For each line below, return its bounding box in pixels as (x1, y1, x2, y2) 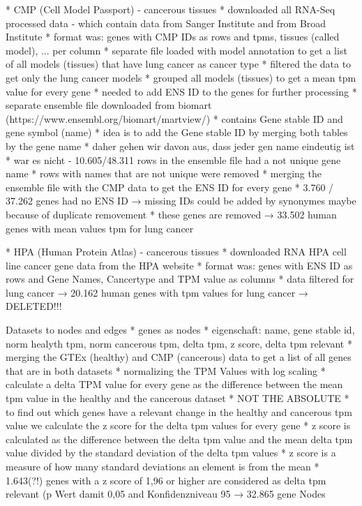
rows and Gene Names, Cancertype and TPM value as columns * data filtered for (6, 271, 354, 286)
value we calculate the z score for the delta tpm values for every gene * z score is (6, 418, 351, 433)
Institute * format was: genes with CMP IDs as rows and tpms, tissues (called (6, 29, 340, 44)
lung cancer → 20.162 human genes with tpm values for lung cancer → (6, 285, 308, 299)
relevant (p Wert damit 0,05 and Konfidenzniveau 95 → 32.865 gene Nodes (6, 486, 326, 501)
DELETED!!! (6, 299, 62, 313)
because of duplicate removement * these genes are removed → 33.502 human (6, 207, 337, 221)
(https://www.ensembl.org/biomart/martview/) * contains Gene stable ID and (6, 111, 343, 126)
